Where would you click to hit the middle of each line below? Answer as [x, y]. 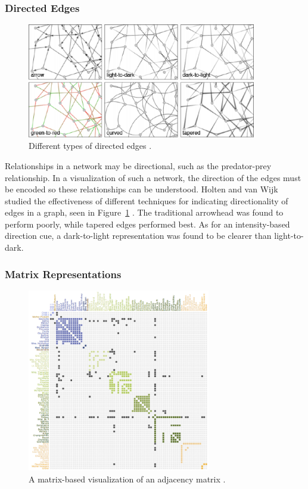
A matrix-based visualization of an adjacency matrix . [127, 479]
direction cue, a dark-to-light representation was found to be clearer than [138, 236]
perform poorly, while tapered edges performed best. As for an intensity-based [147, 224]
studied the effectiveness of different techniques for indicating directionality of [147, 200]
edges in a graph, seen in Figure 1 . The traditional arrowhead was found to [144, 212]
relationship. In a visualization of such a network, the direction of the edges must [153, 177]
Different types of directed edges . [90, 146]
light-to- [289, 236]
